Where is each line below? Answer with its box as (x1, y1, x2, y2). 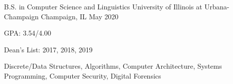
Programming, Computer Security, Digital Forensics (4, 70, 161, 81)
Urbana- (204, 1, 230, 11)
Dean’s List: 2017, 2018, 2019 (4, 44, 93, 54)
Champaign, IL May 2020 (41, 11, 119, 21)
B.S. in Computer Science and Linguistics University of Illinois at (4, 1, 202, 11)
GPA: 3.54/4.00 (4, 28, 51, 38)
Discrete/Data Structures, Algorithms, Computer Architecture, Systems (4, 61, 222, 71)
